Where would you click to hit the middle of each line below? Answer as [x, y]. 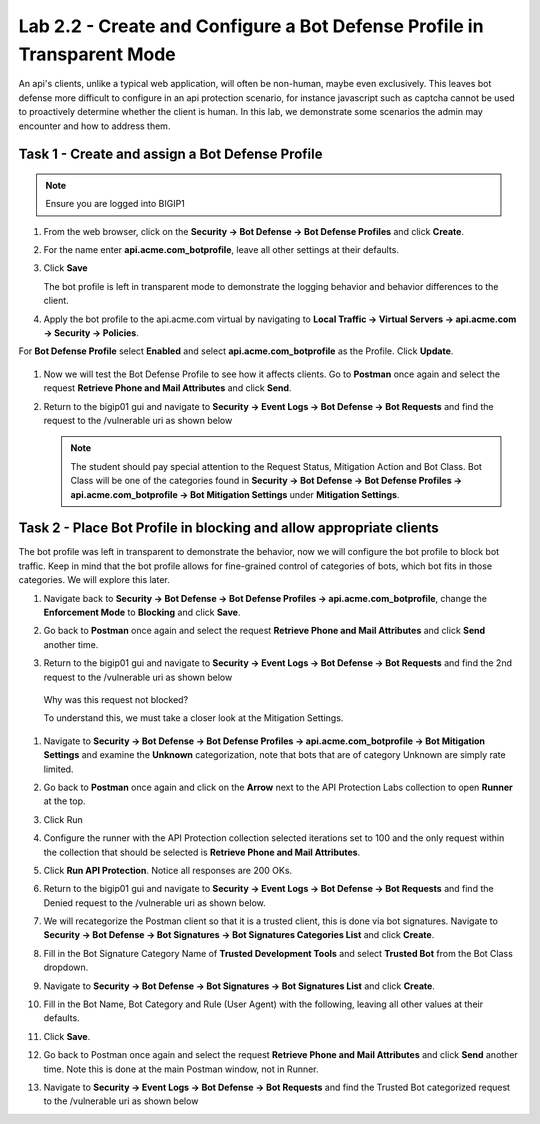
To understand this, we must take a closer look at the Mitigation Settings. [193, 718]
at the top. [64, 801]
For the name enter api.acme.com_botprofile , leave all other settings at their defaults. [221, 250]
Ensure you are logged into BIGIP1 [115, 204]
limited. [58, 769]
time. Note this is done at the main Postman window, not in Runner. [181, 1069]
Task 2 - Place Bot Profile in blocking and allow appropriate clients [228, 528]
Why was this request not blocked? [116, 699]
